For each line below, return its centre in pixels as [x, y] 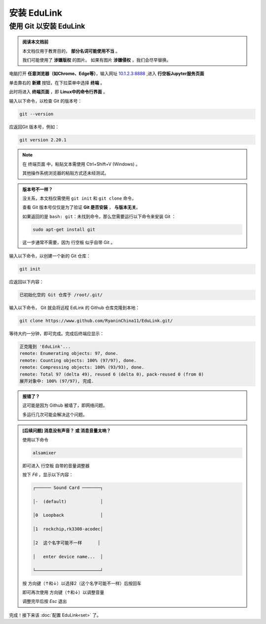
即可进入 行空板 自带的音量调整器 [56, 465]
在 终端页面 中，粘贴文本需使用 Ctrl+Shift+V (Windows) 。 [81, 164]
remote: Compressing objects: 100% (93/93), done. [82, 367]
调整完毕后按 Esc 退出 [45, 601]
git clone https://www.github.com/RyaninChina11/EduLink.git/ [96, 321]
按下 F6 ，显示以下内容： [48, 474]
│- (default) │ [68, 501]
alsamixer [45, 453]
